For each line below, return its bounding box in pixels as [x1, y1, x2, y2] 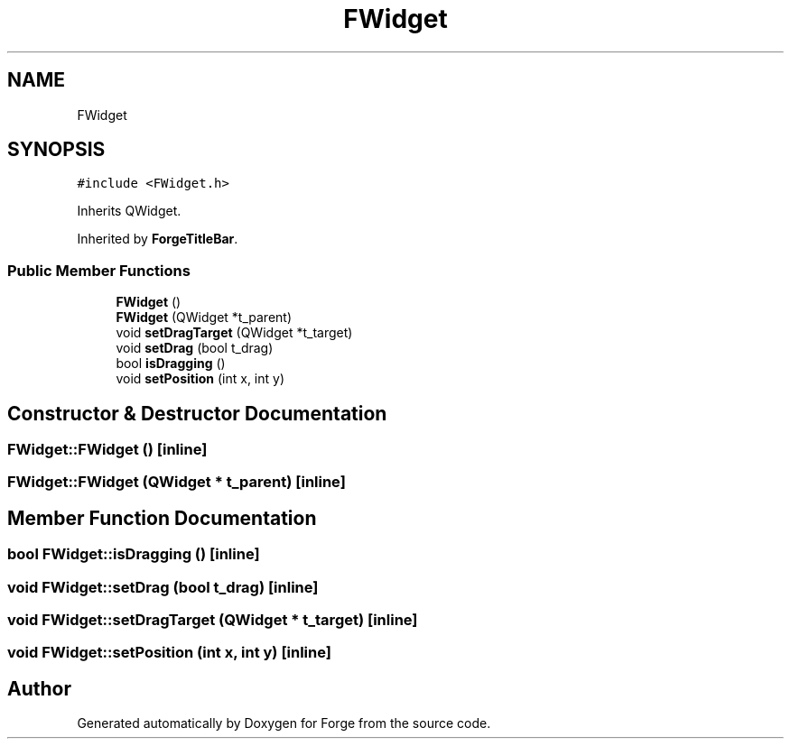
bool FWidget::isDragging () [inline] [7, 545, 260, 564]
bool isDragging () [116, 355, 226, 372]
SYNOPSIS [7, 138, 106, 161]
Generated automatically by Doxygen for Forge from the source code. [77, 715, 491, 732]
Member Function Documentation [7, 506, 317, 530]
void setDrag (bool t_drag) [116, 340, 274, 356]
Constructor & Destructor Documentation [7, 401, 387, 425]
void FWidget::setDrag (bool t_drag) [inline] [7, 577, 319, 596]
